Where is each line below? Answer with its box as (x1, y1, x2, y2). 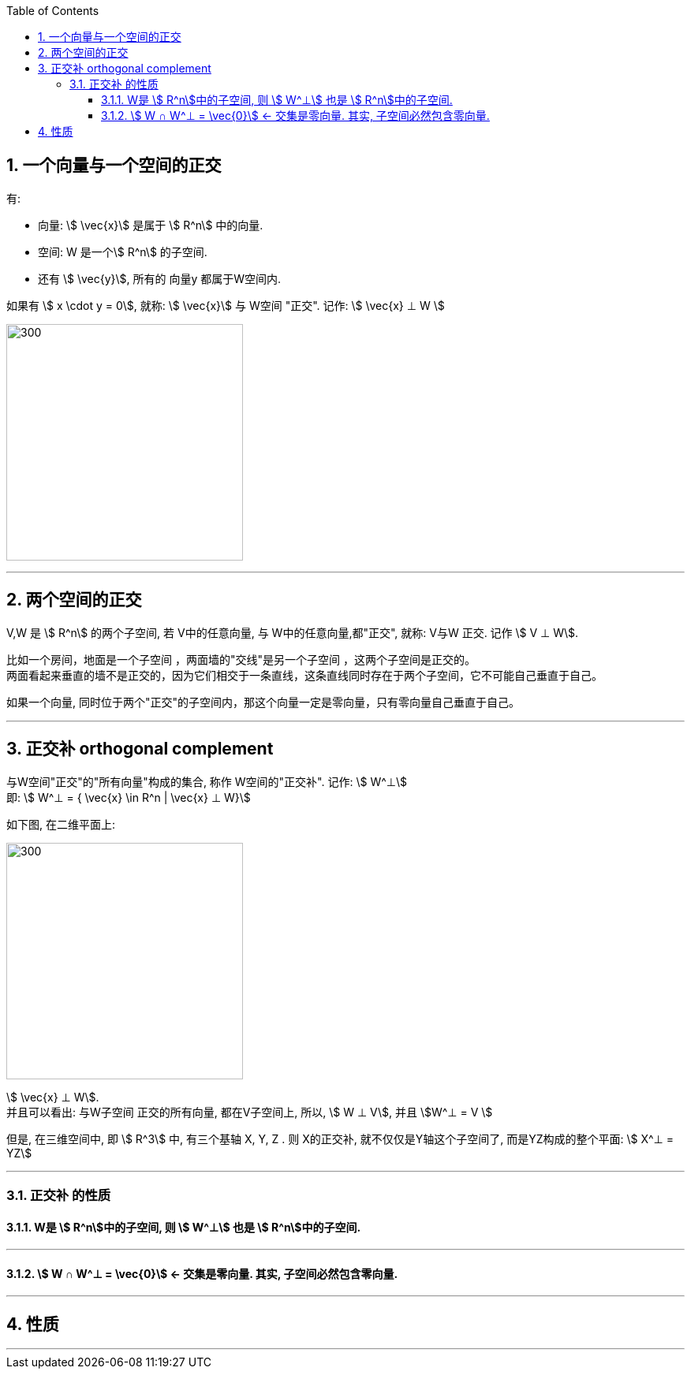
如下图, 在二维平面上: (6, 817, 116, 831)
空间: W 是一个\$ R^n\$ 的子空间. (38, 244, 207, 259)
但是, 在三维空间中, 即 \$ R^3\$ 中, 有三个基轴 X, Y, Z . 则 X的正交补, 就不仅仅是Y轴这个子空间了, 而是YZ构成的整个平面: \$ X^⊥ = (6, 1131, 674, 1146)
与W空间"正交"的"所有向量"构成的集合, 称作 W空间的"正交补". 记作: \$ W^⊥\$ (6, 774, 407, 788)
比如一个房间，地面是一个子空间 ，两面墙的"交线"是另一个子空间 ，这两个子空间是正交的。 (6, 652, 476, 666)
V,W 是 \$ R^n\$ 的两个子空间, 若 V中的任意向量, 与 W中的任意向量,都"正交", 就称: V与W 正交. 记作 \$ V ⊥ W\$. (6, 625, 579, 639)
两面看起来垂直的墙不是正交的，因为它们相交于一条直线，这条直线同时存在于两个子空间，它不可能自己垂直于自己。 (6, 668, 603, 682)
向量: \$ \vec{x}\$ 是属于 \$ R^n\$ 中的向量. (38, 218, 263, 232)
